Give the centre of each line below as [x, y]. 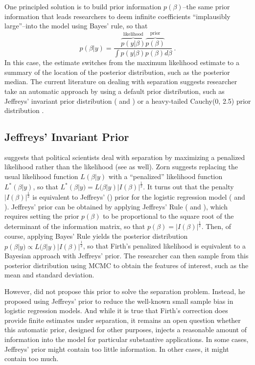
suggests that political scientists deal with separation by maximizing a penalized [125, 157]
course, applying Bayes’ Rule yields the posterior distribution [96, 236]
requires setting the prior [42, 216]
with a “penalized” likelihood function [165, 176]
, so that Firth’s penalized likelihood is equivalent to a [164, 246]
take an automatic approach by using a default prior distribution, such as [115, 91]
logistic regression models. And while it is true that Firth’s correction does [116, 310]
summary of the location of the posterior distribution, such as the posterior [117, 72]
